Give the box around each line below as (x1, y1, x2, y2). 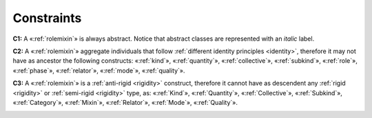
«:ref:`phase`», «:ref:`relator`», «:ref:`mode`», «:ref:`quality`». (12, 66, 185, 75)
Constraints (12, 10, 82, 26)
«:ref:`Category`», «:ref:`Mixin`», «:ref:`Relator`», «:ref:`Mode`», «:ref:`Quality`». (12, 98, 238, 106)
